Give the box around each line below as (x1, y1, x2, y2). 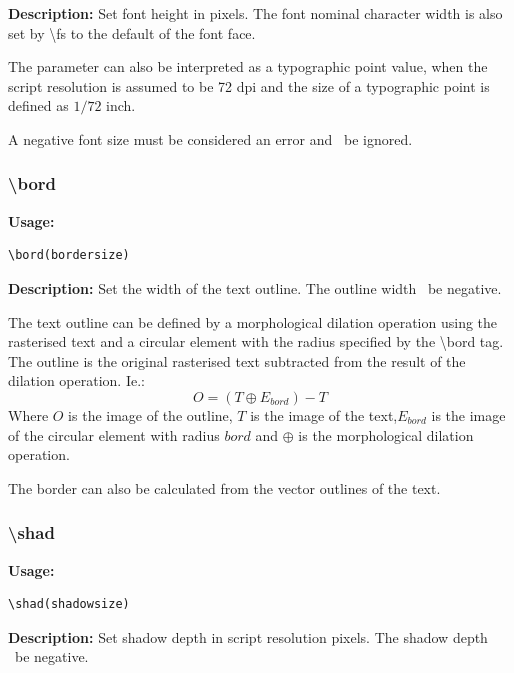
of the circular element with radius (8, 424, 220, 445)
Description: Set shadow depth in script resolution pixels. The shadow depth (8, 626, 488, 647)
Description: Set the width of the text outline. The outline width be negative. (8, 277, 502, 298)
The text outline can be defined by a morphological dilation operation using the (8, 311, 498, 332)
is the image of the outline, (68, 404, 233, 425)
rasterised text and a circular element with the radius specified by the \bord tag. (8, 331, 504, 352)
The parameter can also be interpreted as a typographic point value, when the (8, 56, 488, 77)
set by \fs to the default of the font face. (8, 22, 256, 43)
